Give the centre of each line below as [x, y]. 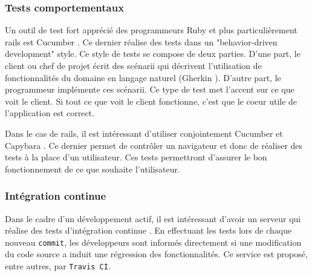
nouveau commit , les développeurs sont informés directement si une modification [153, 242]
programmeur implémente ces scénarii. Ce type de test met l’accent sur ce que [150, 89]
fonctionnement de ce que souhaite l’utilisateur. [93, 169]
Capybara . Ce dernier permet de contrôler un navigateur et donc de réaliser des [154, 145]
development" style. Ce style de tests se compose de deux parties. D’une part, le [153, 54]
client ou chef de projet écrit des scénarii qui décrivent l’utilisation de [133, 65]
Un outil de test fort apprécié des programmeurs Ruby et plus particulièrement [151, 30]
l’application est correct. [50, 113]
